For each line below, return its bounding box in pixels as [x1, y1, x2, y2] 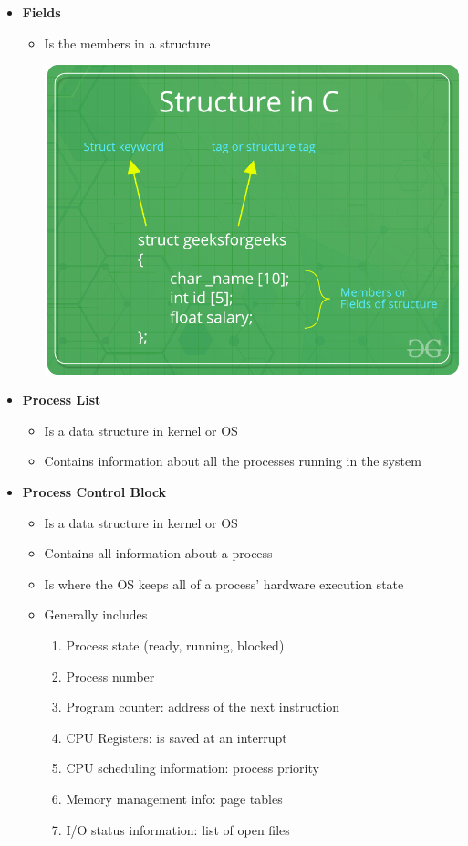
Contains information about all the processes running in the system [44, 451, 421, 471]
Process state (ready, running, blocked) [66, 636, 285, 655]
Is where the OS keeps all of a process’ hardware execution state [44, 574, 404, 593]
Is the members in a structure [44, 33, 211, 52]
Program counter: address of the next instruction [66, 697, 340, 716]
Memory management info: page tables [66, 788, 283, 808]
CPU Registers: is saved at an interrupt [66, 727, 287, 746]
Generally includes [44, 605, 148, 624]
